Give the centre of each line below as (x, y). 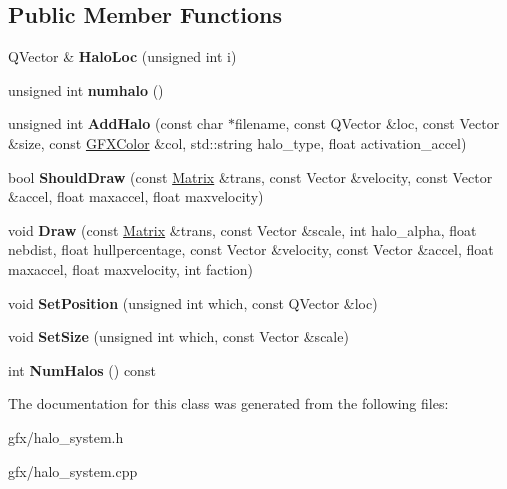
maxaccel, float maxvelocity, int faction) (130, 268)
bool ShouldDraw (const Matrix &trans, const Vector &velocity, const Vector (250, 176)
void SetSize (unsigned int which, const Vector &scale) (178, 336)
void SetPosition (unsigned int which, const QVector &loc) (193, 302)
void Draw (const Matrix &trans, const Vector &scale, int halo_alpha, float (242, 229)
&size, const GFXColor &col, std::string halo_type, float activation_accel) (237, 142)
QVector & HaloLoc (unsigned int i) (122, 56)
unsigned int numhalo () (86, 89)
